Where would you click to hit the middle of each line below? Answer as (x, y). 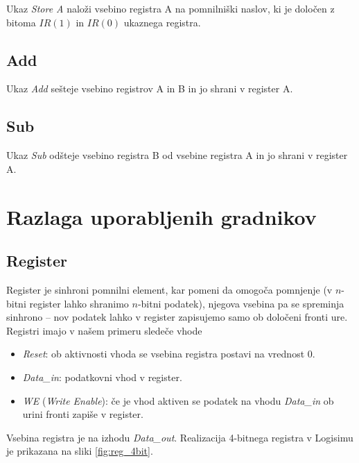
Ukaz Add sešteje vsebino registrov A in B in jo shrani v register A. (150, 89)
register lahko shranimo (79, 303)
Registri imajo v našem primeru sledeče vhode (104, 330)
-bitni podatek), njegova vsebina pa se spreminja (241, 303)
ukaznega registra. (162, 22)
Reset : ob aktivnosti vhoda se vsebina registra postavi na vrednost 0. (169, 354)
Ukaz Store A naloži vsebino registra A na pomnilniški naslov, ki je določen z (170, 8)
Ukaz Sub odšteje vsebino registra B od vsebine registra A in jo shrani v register (177, 155)
